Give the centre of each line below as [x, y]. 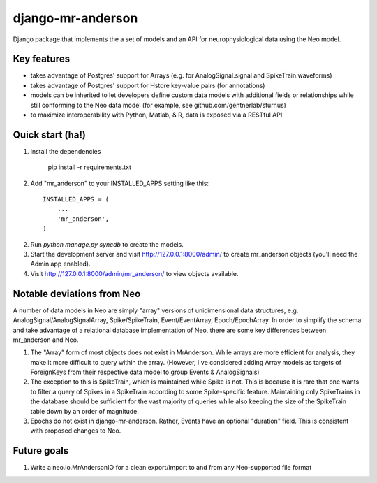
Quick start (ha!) [50, 135]
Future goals [41, 451]
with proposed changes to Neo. [76, 431]
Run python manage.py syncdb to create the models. [107, 244]
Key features [41, 59]
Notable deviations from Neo [77, 294]
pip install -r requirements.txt [90, 167]
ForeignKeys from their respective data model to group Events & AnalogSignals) [145, 372]
